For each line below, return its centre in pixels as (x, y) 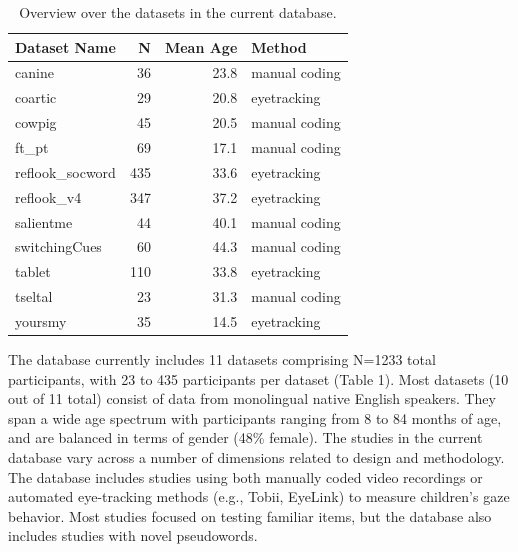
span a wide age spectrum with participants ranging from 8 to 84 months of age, (255, 417)
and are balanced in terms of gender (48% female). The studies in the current (245, 437)
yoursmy (41, 320)
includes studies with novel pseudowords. (133, 535)
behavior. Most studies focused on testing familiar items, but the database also (250, 515)
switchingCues (58, 246)
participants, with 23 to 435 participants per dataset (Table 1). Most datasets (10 (258, 378)
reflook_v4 (48, 196)
